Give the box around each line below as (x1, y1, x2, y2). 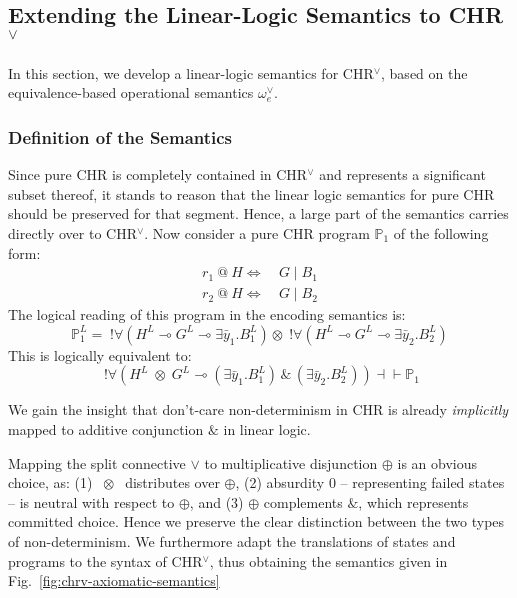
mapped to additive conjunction (8, 419, 204, 440)
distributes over (125, 472, 220, 493)
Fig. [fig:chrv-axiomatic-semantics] (8, 570, 220, 591)
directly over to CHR (8, 223, 137, 243)
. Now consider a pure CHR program (144, 223, 370, 243)
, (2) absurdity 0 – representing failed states (235, 472, 505, 493)
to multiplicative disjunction (204, 452, 378, 473)
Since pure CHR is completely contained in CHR (8, 164, 308, 185)
